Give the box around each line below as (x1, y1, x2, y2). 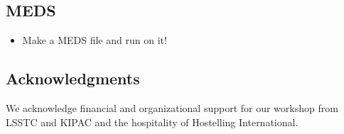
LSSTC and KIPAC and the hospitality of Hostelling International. (6, 114, 299, 129)
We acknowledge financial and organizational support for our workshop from (6, 101, 338, 115)
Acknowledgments (6, 67, 140, 89)
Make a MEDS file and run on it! (22, 33, 167, 48)
